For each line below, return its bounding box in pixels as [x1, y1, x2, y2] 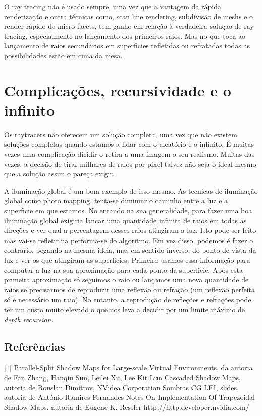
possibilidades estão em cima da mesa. [4, 50, 123, 61]
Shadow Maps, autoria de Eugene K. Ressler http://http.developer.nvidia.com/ [4, 401, 249, 412]
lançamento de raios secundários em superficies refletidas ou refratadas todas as [4, 40, 250, 51]
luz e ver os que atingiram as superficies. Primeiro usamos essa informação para [4, 255, 250, 265]
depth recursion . [4, 314, 54, 324]
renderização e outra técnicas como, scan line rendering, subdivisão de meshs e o [4, 11, 253, 21]
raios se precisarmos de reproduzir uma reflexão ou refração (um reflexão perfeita [4, 284, 255, 294]
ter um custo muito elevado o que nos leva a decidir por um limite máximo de [4, 304, 245, 314]
